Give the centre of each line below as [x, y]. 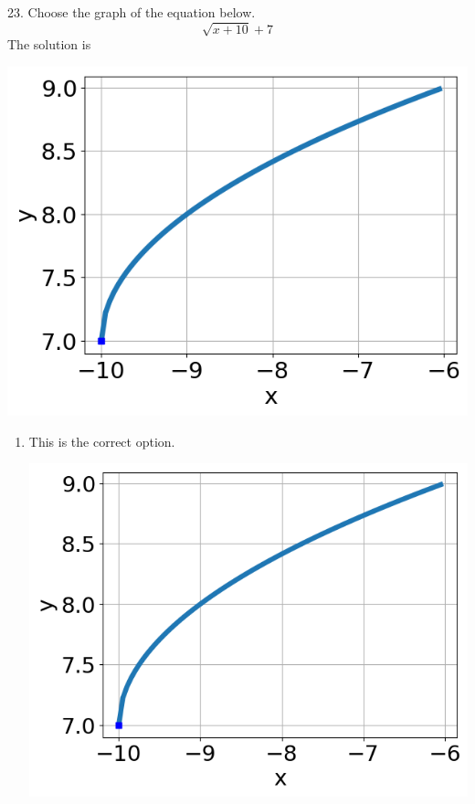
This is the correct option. [102, 441]
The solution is [49, 44]
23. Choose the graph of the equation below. [132, 12]
